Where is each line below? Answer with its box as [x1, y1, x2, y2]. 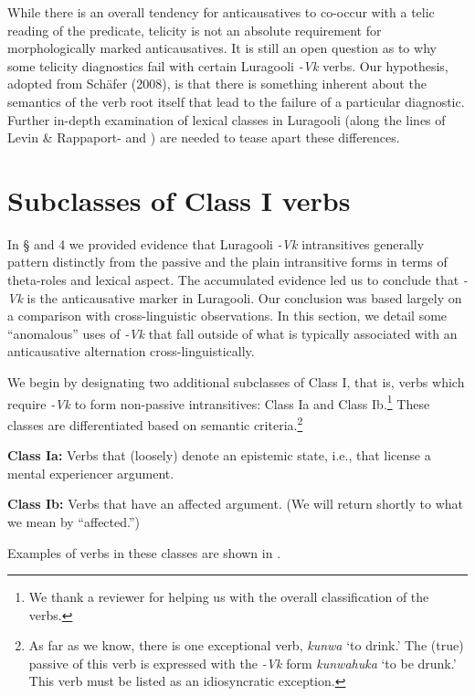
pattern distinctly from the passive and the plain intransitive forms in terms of [7, 252, 448, 271]
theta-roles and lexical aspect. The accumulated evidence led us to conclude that [7, 270, 459, 290]
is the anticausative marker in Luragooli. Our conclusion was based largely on [26, 288, 462, 307]
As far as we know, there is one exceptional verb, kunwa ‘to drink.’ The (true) [28, 636, 464, 655]
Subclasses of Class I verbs [7, 181, 351, 218]
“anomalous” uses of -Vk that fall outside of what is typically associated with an [7, 323, 458, 343]
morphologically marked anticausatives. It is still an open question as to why [7, 38, 437, 58]
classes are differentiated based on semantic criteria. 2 [7, 412, 303, 434]
